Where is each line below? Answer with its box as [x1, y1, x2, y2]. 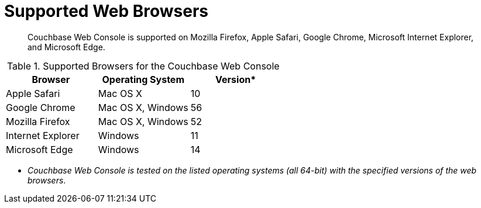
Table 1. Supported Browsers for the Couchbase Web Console [6, 60, 280, 72]
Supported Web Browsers [4, 1, 209, 21]
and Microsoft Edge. [28, 41, 105, 52]
